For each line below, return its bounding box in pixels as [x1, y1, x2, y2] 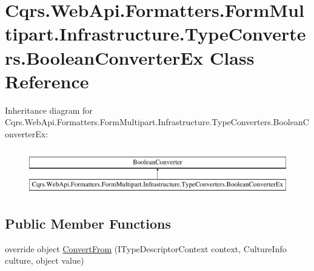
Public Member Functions [5, 214, 171, 233]
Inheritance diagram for [5, 103, 93, 116]
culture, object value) [5, 254, 84, 267]
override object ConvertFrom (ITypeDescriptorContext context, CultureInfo [5, 242, 287, 255]
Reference [5, 68, 89, 93]
